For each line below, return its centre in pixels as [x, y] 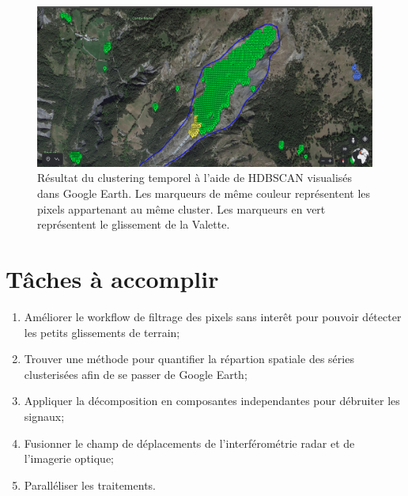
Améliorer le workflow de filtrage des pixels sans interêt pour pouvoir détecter [213, 316]
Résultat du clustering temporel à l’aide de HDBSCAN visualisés [195, 178]
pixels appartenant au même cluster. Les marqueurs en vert [181, 208]
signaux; [44, 416]
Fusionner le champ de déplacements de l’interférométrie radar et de [189, 443]
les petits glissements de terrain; [102, 332]
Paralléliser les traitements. [90, 485]
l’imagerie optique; [69, 458]
